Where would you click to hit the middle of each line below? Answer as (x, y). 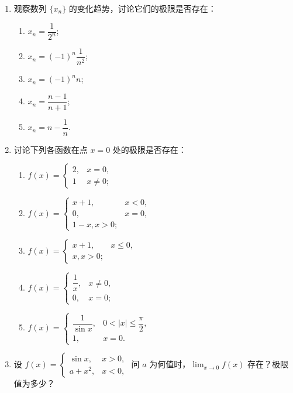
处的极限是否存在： (149, 149)
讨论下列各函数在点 (51, 149)
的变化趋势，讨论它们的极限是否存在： (142, 8)
